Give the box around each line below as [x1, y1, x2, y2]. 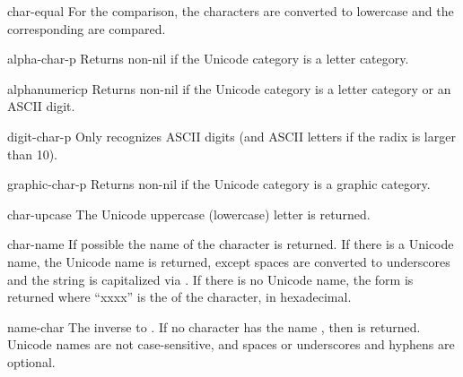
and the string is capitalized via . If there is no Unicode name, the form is [7, 270, 414, 288]
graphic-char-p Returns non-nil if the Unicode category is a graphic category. [7, 175, 431, 193]
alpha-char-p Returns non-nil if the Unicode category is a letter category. [7, 49, 409, 68]
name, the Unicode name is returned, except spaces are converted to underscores [7, 252, 450, 270]
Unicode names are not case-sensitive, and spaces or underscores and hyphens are [7, 335, 455, 354]
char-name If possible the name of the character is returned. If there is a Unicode [7, 235, 454, 253]
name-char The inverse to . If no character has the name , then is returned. [7, 317, 421, 336]
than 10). [7, 144, 58, 163]
